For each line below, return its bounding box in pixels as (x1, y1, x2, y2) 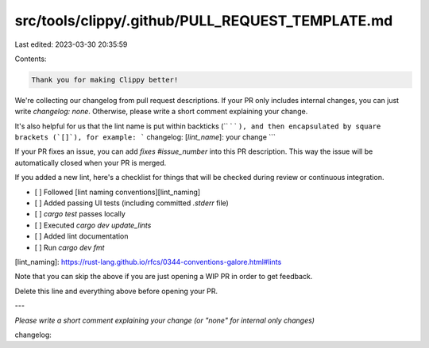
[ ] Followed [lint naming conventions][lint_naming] (34, 187, 201, 197)
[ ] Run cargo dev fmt (34, 243, 105, 252)
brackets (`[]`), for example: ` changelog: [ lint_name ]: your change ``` (14, 132, 276, 142)
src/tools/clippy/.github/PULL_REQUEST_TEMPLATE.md (14, 12, 393, 29)
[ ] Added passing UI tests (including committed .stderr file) (34, 198, 230, 208)
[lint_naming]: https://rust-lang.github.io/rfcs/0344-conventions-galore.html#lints (14, 257, 282, 266)
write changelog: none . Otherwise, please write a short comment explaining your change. (14, 107, 308, 117)
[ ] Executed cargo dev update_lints (34, 220, 152, 230)
